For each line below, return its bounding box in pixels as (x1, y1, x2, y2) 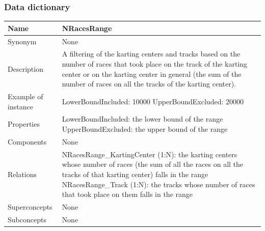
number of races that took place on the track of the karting (62, 59, 248, 69)
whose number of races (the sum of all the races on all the (62, 159, 244, 169)
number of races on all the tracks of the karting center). (62, 78, 236, 89)
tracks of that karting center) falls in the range (62, 168, 208, 179)
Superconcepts (8, 201, 52, 212)
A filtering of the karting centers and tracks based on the (62, 48, 241, 59)
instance (8, 101, 33, 111)
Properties (8, 119, 40, 129)
